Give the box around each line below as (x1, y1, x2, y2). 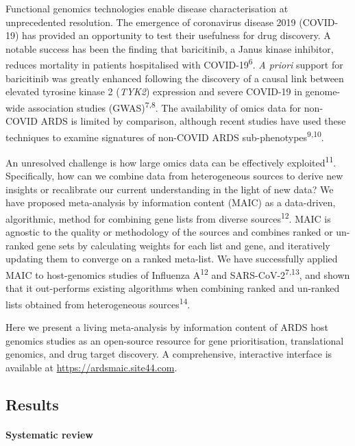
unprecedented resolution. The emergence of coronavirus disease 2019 (5, 14, 296, 29)
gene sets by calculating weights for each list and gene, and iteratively (36, 238, 330, 252)
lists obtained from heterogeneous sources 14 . (5, 295, 191, 311)
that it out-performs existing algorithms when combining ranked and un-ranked (5, 281, 340, 295)
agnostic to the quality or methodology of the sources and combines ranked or (5, 225, 333, 239)
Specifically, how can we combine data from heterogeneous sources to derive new (5, 169, 343, 183)
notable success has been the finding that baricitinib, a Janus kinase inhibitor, (5, 41, 334, 55)
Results (5, 393, 59, 414)
